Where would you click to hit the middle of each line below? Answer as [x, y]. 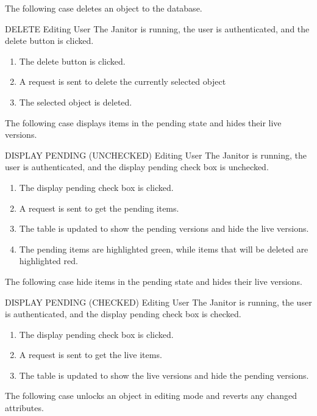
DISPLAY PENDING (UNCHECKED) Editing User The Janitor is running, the [156, 155]
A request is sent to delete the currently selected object [123, 81]
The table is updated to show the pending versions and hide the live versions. [164, 228]
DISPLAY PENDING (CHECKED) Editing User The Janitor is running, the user [158, 302]
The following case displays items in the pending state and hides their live [143, 122]
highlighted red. [48, 261]
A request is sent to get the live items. [91, 355]
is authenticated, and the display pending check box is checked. [123, 314]
